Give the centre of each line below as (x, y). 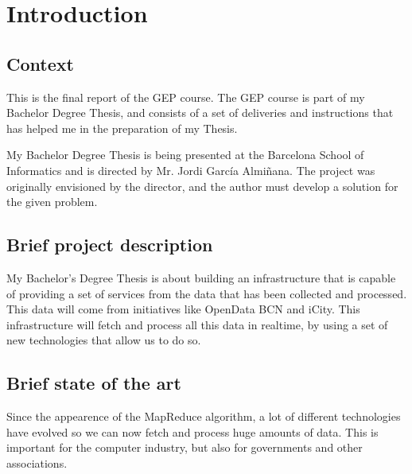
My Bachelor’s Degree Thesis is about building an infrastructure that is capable (201, 277)
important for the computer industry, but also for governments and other (185, 447)
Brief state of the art (94, 383)
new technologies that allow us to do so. (104, 340)
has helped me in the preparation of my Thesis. (122, 128)
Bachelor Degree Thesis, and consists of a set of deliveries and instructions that (200, 113)
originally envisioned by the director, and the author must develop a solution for (202, 186)
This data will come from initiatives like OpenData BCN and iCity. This (183, 309)
